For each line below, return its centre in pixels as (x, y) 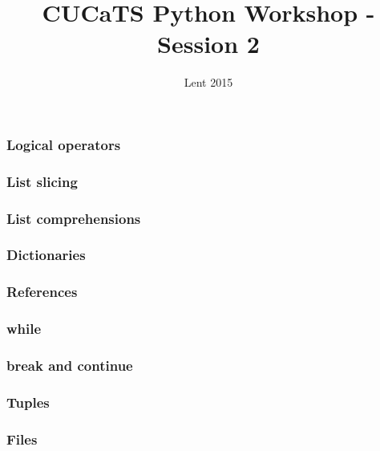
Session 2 (208, 44)
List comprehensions (74, 218)
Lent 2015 (208, 82)
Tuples (28, 402)
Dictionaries (46, 255)
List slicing (42, 181)
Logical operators (64, 144)
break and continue (70, 365)
